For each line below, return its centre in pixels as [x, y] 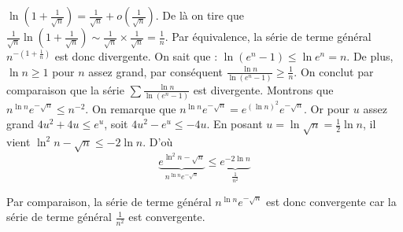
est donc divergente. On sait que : [136, 56]
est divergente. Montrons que [263, 89]
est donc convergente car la [331, 201]
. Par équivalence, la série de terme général [268, 36]
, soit [116, 124]
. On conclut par [334, 71]
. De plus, [370, 56]
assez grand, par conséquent [155, 71]
